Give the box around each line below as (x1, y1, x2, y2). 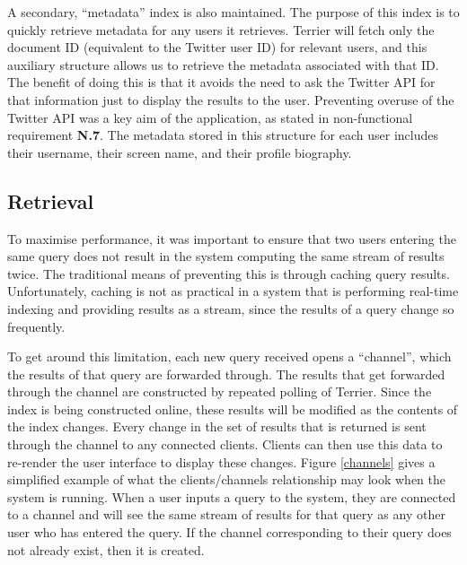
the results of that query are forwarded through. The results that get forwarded (7, 364, 445, 383)
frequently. (7, 317, 66, 335)
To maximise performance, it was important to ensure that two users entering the (7, 229, 456, 248)
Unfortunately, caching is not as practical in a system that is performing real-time (7, 282, 459, 300)
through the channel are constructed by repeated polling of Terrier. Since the (7, 382, 432, 401)
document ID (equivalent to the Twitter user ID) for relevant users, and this (7, 38, 427, 56)
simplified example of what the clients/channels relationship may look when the (7, 470, 446, 489)
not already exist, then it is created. (7, 540, 205, 559)
